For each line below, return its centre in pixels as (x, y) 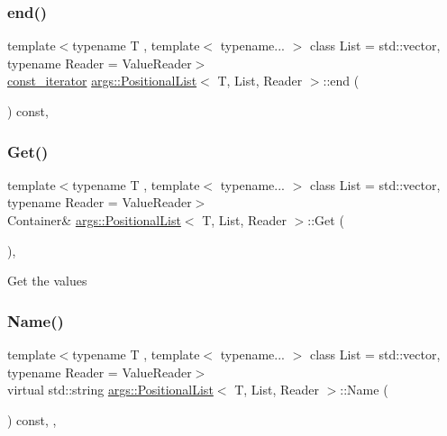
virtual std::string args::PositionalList (110, 390)
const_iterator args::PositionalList (102, 81)
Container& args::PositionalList (94, 220)
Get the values (47, 281)
